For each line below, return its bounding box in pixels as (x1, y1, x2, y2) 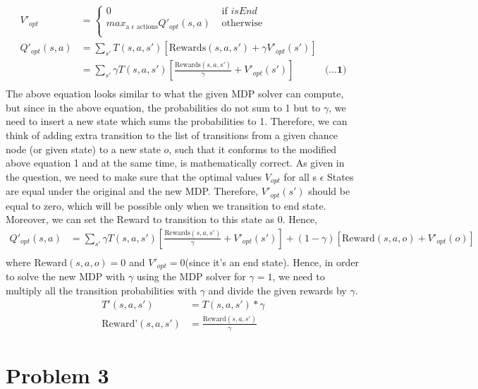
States (327, 169, 354, 184)
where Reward (6, 254, 67, 269)
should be (308, 184, 350, 198)
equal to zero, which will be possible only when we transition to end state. (6, 198, 326, 213)
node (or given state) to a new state (6, 141, 161, 156)
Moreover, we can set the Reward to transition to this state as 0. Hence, (6, 212, 318, 227)
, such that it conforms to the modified (168, 141, 337, 156)
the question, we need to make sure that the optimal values (6, 169, 262, 184)
